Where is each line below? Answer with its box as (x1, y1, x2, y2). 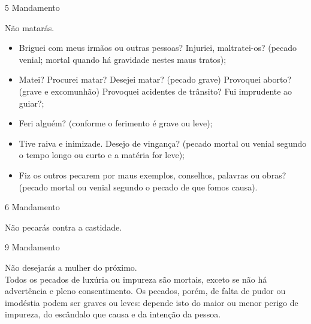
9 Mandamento (5, 241, 60, 253)
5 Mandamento (5, 1, 60, 13)
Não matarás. (5, 21, 55, 34)
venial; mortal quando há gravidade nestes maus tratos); (19, 53, 227, 65)
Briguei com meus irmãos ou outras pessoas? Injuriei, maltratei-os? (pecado (19, 41, 297, 54)
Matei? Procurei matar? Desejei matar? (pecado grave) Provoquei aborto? (19, 73, 292, 86)
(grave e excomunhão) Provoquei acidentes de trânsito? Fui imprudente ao (19, 84, 292, 97)
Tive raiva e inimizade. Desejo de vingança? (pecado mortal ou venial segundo (19, 137, 307, 149)
